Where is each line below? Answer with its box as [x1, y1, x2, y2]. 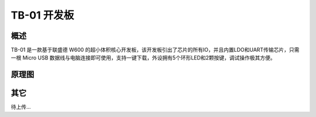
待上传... [11, 104, 32, 111]
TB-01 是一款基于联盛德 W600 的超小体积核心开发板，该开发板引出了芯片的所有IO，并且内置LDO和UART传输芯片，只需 [11, 47, 300, 54]
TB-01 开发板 [11, 9, 74, 22]
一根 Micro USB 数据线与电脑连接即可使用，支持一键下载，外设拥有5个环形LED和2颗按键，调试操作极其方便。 [11, 54, 276, 61]
